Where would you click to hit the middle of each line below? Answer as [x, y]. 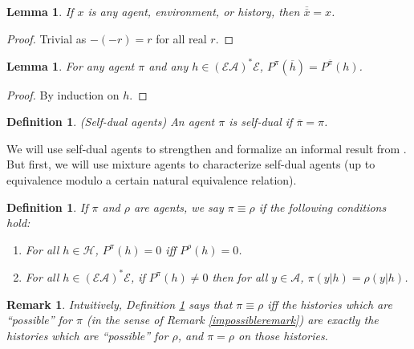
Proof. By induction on [63, 94]
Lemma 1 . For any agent [71, 65]
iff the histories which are [330, 304]
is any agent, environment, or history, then [194, 11]
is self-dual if [261, 122]
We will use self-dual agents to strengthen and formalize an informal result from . [207, 148]
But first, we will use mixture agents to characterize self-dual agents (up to [191, 164]
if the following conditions [323, 207]
